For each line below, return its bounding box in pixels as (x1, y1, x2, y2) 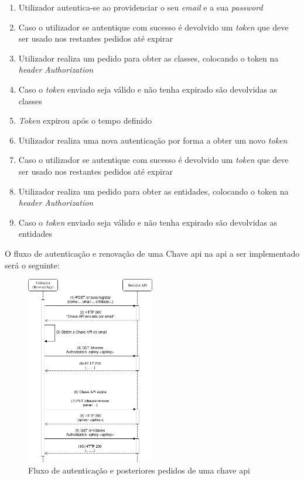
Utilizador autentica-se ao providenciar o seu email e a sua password (18, 1, 263, 13)
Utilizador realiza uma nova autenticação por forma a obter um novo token (18, 134, 288, 146)
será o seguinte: (5, 258, 60, 271)
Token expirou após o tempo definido (18, 114, 152, 127)
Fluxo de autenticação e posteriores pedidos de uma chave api (28, 464, 250, 476)
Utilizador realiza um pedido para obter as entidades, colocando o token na (18, 185, 289, 197)
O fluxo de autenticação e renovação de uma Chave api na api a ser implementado (5, 247, 300, 259)
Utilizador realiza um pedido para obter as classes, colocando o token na (18, 52, 279, 64)
